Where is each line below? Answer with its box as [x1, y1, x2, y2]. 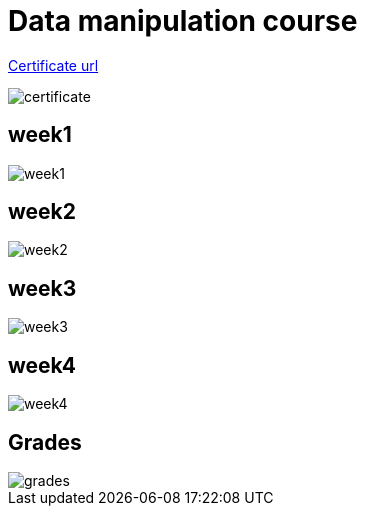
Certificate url [8, 56, 99, 74]
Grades [8, 429, 82, 455]
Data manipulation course [8, 4, 358, 38]
